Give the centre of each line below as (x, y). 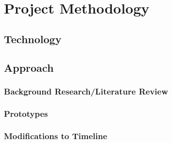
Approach (29, 67)
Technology (33, 39)
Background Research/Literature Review (86, 91)
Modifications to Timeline (56, 135)
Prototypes (26, 113)
